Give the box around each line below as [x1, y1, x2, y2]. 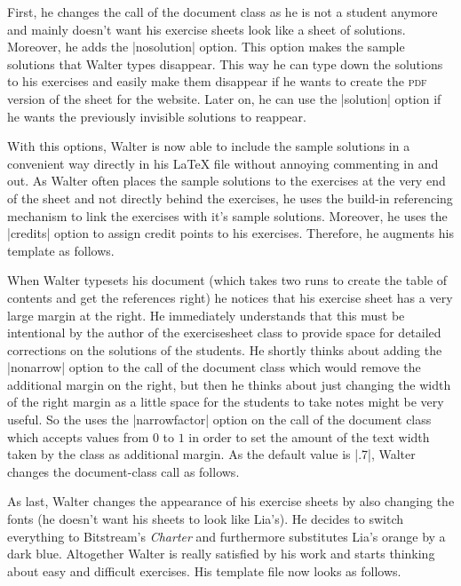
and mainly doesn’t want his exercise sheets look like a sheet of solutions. [7, 20, 406, 38]
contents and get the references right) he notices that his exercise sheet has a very [7, 288, 453, 306]
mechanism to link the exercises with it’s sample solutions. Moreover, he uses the [7, 206, 448, 225]
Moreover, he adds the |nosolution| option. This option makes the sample [7, 37, 405, 56]
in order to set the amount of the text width [188, 427, 430, 446]
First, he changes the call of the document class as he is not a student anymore [7, 3, 438, 20]
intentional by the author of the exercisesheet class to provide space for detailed [7, 323, 441, 342]
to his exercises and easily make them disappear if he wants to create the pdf [7, 72, 427, 91]
